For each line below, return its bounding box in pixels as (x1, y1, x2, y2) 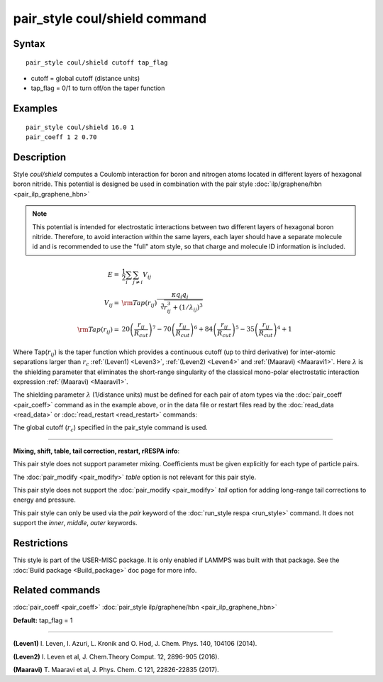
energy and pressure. (13, 495, 76, 504)
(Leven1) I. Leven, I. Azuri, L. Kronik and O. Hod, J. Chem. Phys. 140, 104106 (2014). (13, 639, 257, 648)
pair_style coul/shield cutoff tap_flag (26, 58, 168, 67)
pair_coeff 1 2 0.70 (26, 133, 97, 141)
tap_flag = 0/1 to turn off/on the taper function (30, 84, 165, 92)
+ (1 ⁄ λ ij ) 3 (172, 302, 204, 313)
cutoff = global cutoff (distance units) (30, 74, 140, 82)
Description (13, 151, 67, 163)
